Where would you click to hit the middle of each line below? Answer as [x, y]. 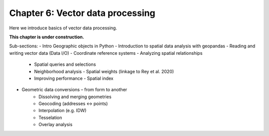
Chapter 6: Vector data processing [82, 13]
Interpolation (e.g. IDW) [63, 111]
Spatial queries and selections [65, 64]
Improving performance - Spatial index [74, 78]
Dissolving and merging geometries [75, 97]
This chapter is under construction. [47, 37]
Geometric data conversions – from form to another [74, 90]
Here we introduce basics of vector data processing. [63, 28]
